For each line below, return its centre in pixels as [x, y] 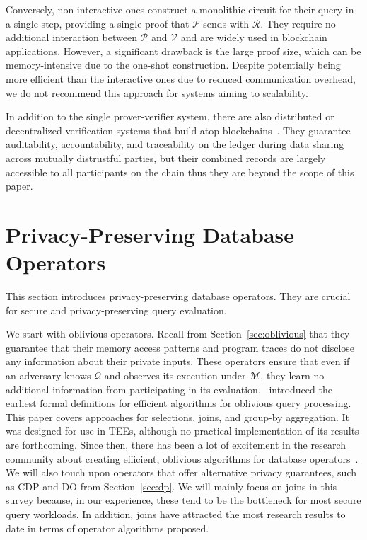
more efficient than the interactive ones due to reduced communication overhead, [181, 78]
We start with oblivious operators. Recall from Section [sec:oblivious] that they [178, 334]
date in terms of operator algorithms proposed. [107, 528]
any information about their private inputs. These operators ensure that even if [178, 361]
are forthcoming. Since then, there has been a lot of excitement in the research [176, 444]
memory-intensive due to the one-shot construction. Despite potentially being [173, 65]
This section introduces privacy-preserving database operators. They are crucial [178, 296]
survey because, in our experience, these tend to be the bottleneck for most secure [183, 500]
